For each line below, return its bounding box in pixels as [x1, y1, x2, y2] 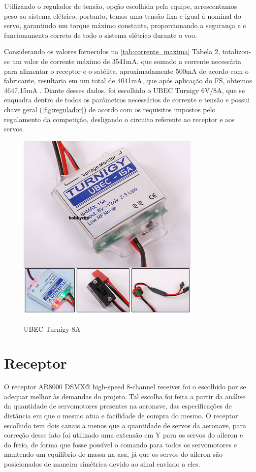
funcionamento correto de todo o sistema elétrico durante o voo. [4, 30, 197, 40]
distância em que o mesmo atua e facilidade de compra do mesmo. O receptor [4, 410, 238, 420]
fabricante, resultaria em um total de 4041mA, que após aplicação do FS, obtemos [4, 75, 252, 86]
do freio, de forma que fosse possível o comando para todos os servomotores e [4, 439, 237, 449]
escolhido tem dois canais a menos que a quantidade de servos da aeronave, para [4, 420, 247, 430]
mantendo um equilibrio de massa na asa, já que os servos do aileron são [4, 449, 223, 459]
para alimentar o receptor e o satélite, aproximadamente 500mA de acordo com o [4, 65, 249, 76]
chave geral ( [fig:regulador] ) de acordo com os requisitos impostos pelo [4, 104, 216, 114]
